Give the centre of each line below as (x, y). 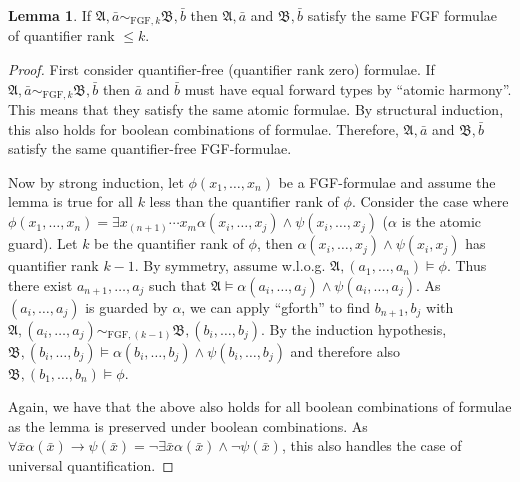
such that (178, 284)
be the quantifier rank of (169, 243)
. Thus (466, 265)
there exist (40, 284)
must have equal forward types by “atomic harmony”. (348, 88)
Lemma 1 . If (50, 15)
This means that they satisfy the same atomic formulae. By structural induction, (256, 109)
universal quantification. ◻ (91, 465)
